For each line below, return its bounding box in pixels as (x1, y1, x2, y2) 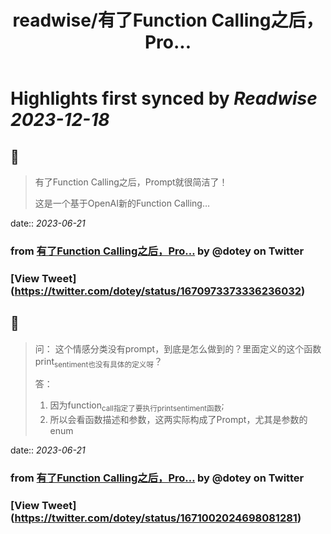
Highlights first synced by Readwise (10, 87, 318, 110)
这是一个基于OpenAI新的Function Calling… (34, 197, 211, 209)
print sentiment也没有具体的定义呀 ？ (34, 355, 163, 370)
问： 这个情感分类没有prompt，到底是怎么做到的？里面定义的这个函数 (34, 342, 322, 355)
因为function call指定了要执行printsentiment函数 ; (49, 399, 225, 414)
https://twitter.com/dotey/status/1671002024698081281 (14, 511, 298, 525)
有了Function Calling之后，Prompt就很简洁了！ (34, 176, 228, 188)
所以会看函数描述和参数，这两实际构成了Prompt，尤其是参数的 (49, 414, 308, 426)
